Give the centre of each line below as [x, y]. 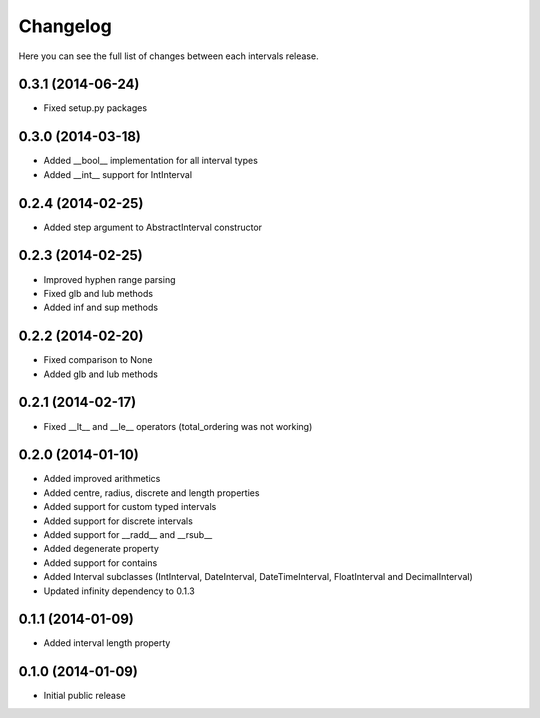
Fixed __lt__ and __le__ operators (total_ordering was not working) [178, 426]
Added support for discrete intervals [118, 521]
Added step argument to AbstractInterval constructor [153, 227]
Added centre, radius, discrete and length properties [151, 492]
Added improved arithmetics [102, 479]
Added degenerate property [101, 549]
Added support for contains [100, 562]
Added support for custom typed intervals [130, 507]
